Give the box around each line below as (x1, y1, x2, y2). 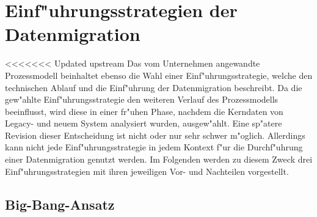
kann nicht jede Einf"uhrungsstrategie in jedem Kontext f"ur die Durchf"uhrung (5, 141, 303, 153)
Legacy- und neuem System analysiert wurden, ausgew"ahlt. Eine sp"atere (5, 117, 282, 130)
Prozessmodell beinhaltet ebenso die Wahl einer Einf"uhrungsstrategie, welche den (5, 68, 313, 81)
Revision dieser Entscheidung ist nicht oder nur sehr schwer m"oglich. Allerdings (5, 128, 305, 141)
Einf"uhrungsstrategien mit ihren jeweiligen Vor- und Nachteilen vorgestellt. (5, 164, 289, 177)
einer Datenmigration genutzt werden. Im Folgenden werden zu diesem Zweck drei (5, 153, 313, 166)
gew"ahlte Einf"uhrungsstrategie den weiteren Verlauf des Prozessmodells (5, 93, 279, 106)
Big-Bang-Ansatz (5, 194, 115, 213)
